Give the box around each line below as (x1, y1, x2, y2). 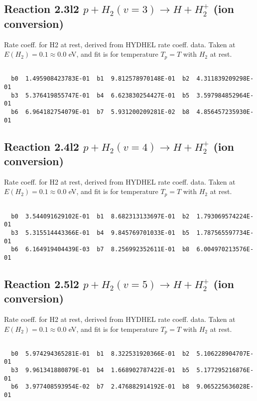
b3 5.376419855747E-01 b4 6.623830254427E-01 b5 (11, 92, 190, 99)
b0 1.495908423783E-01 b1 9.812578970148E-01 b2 (11, 75, 190, 83)
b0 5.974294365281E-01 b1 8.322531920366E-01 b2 (11, 350, 190, 357)
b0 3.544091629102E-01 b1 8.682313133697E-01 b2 (11, 212, 190, 220)
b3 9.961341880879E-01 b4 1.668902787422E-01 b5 (11, 367, 190, 374)
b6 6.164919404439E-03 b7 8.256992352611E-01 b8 (11, 246, 190, 253)
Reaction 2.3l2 (4, 1, 79, 16)
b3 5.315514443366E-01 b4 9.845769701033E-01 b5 (11, 229, 190, 236)
